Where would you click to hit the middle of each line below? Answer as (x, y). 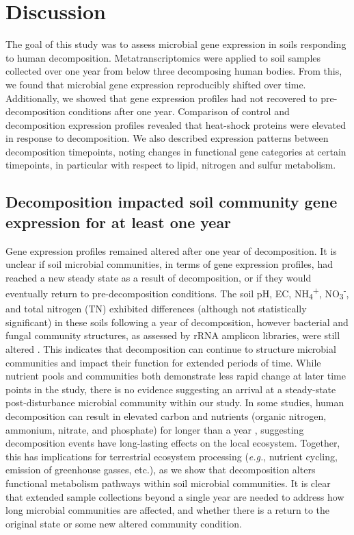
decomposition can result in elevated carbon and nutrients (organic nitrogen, (166, 415)
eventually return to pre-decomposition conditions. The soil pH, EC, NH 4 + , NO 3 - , (177, 293)
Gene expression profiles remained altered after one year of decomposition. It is (171, 250)
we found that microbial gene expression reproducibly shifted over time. (156, 84)
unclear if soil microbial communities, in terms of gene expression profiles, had (169, 264)
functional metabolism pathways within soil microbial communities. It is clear (168, 483)
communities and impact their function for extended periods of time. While (163, 362)
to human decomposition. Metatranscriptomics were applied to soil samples (163, 57)
